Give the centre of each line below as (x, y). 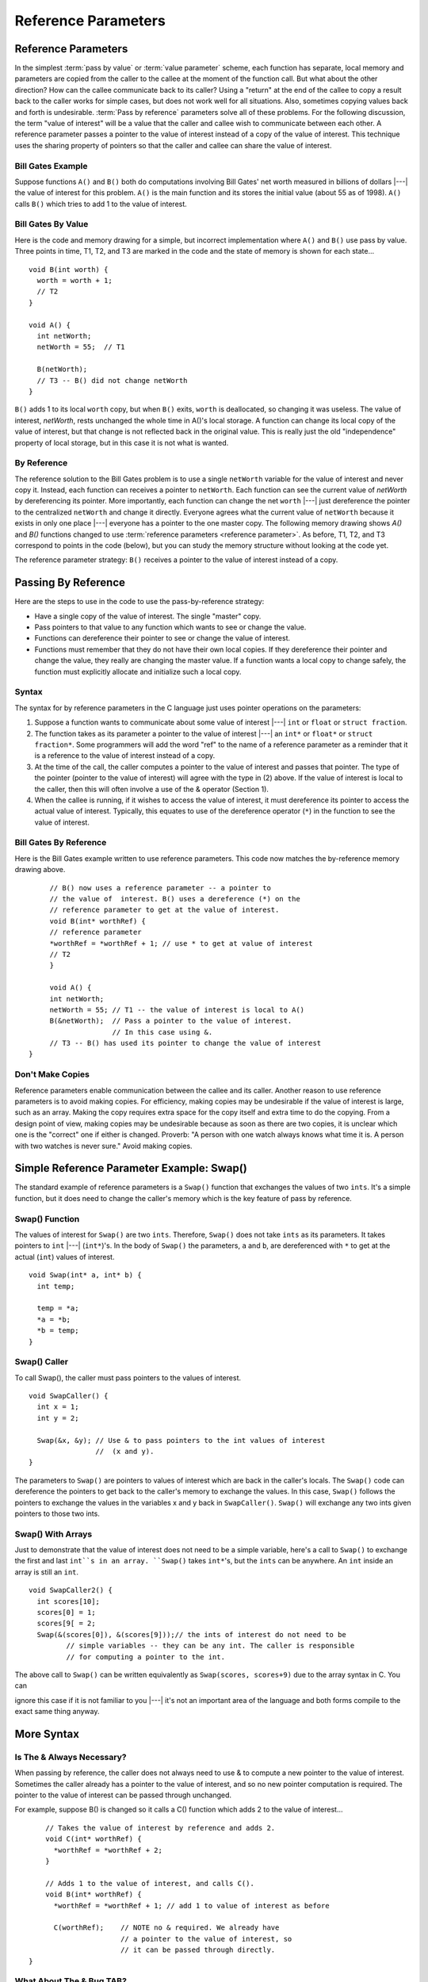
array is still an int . (47, 1572)
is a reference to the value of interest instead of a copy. (125, 756)
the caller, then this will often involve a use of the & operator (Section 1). (152, 789)
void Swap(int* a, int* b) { (85, 1275)
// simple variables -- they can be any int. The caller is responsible (210, 1646)
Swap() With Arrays (53, 1534)
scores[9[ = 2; (66, 1624)
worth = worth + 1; (75, 281)
